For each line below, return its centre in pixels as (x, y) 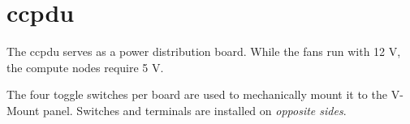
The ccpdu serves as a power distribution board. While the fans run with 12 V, (204, 51)
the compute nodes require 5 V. (85, 67)
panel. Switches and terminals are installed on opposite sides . (195, 110)
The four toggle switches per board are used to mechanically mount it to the (197, 94)
